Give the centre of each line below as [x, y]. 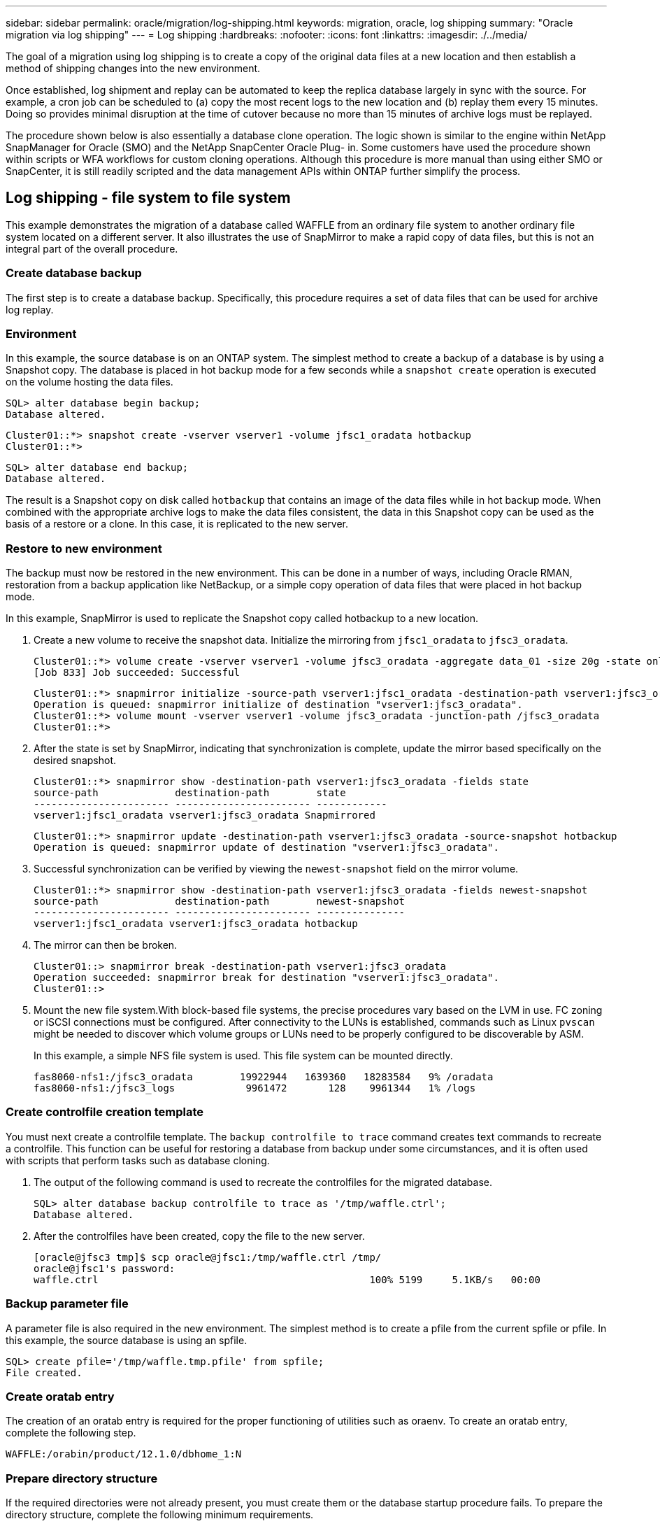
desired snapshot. [75, 761]
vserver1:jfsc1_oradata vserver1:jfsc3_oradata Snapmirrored [205, 815]
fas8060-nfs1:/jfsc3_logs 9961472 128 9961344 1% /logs [255, 1088]
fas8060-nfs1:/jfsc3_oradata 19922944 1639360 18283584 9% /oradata [264, 1077]
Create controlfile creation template [105, 1112]
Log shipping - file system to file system [148, 198]
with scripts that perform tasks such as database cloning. [138, 1160]
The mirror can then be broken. [106, 945]
